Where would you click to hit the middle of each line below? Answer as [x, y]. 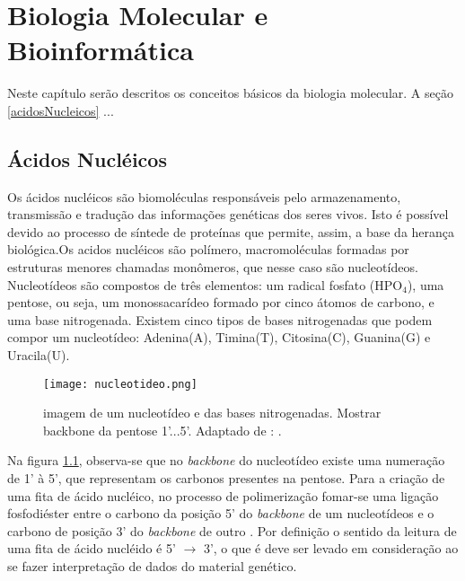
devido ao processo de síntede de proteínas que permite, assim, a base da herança [231, 231]
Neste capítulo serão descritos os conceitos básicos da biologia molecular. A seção [230, 93]
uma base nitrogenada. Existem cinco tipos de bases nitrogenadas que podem [220, 319]
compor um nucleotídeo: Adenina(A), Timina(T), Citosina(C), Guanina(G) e [219, 337]
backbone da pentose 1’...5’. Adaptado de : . [162, 430]
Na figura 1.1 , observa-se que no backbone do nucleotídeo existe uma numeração [226, 460]
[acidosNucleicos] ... [61, 110]
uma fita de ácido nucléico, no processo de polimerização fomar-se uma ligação [223, 495]
